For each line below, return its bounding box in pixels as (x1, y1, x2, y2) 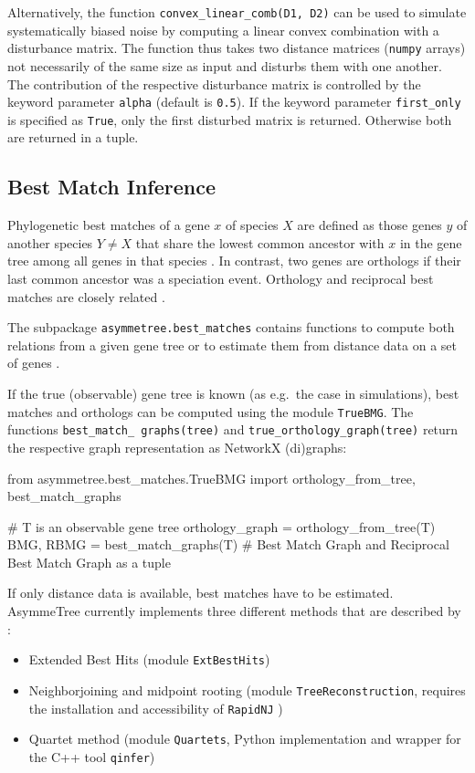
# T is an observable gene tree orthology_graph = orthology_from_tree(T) (7, 517, 436, 536)
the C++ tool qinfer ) (28, 747, 155, 766)
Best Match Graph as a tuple (7, 552, 171, 571)
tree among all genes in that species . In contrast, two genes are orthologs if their (7, 251, 461, 270)
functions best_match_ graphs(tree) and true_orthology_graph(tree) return (7, 420, 459, 439)
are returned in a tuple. (7, 128, 139, 147)
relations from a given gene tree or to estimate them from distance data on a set (7, 335, 457, 354)
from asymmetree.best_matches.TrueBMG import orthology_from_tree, (7, 468, 416, 487)
